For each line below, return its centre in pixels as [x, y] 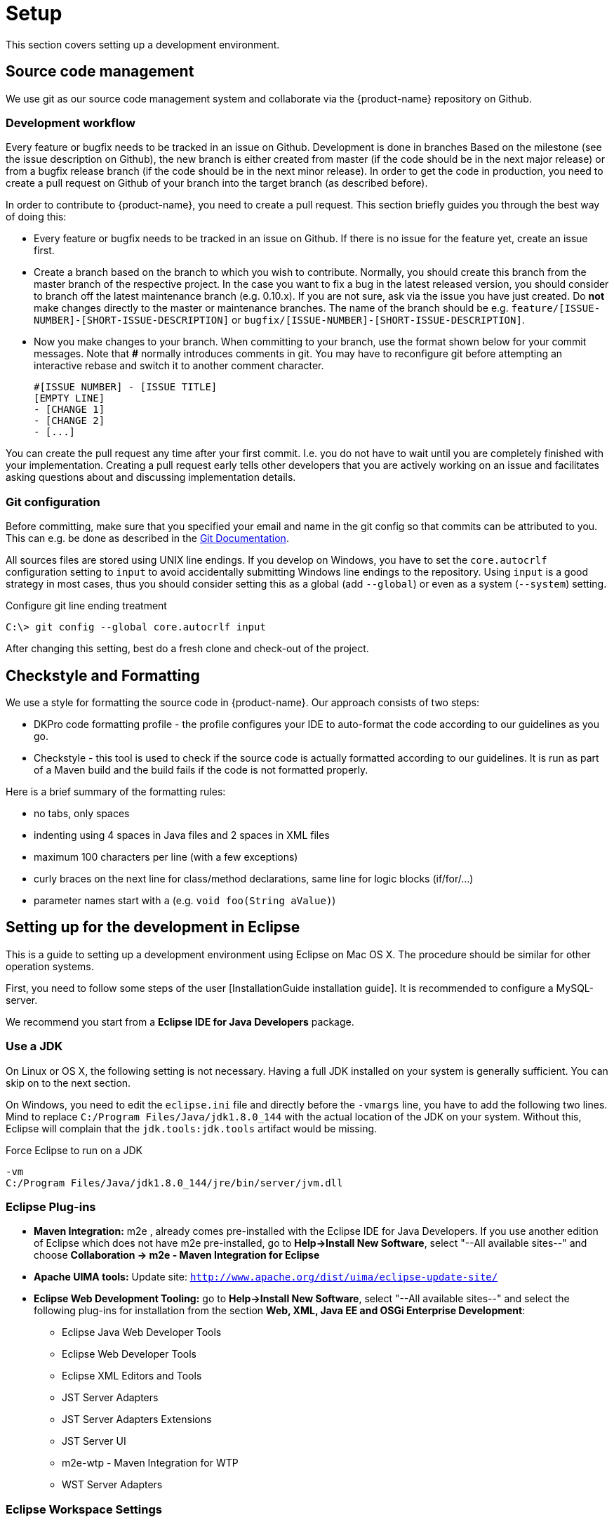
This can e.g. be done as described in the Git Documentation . [147, 538]
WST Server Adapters [112, 1485]
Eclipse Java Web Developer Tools [142, 1332]
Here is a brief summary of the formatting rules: [116, 791]
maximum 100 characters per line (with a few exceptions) [166, 856]
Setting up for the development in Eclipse [153, 927]
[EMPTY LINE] [69, 398]
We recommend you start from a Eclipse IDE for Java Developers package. [180, 1021]
